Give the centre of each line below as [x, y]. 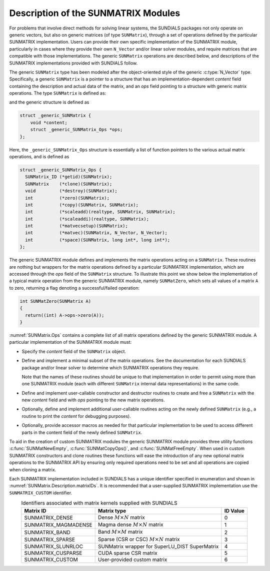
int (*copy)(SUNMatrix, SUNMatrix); [82, 205]
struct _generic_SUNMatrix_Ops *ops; [76, 130]
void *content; [49, 122]
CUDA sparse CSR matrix [127, 553]
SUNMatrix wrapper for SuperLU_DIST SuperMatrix [158, 546]
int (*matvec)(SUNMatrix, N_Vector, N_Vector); [96, 233]
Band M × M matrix [120, 532]
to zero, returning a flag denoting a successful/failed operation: [74, 288]
